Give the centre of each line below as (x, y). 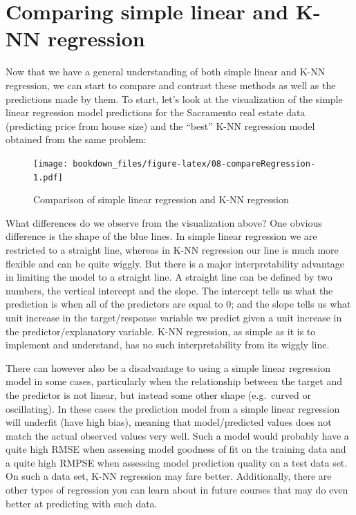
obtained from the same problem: (76, 139)
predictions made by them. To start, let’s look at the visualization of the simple (174, 99)
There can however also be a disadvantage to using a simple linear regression (168, 367)
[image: (51, 163)
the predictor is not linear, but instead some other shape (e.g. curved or (158, 394)
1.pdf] (48, 177)
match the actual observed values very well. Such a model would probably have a (177, 435)
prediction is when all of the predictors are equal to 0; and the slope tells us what (178, 304)
